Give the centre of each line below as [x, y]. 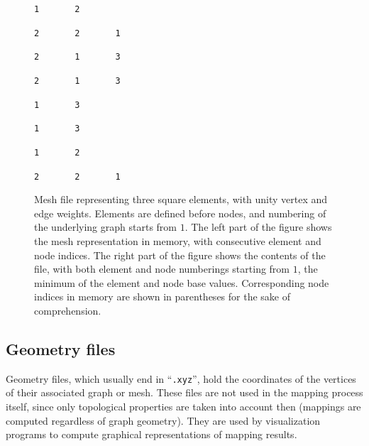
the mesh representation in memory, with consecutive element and [178, 241]
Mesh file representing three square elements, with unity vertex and [181, 199]
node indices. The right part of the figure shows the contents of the [180, 255]
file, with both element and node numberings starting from [162, 269]
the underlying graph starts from [106, 227]
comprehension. [68, 310]
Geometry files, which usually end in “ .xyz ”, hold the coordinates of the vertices [181, 378]
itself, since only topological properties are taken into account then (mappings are [183, 407]
